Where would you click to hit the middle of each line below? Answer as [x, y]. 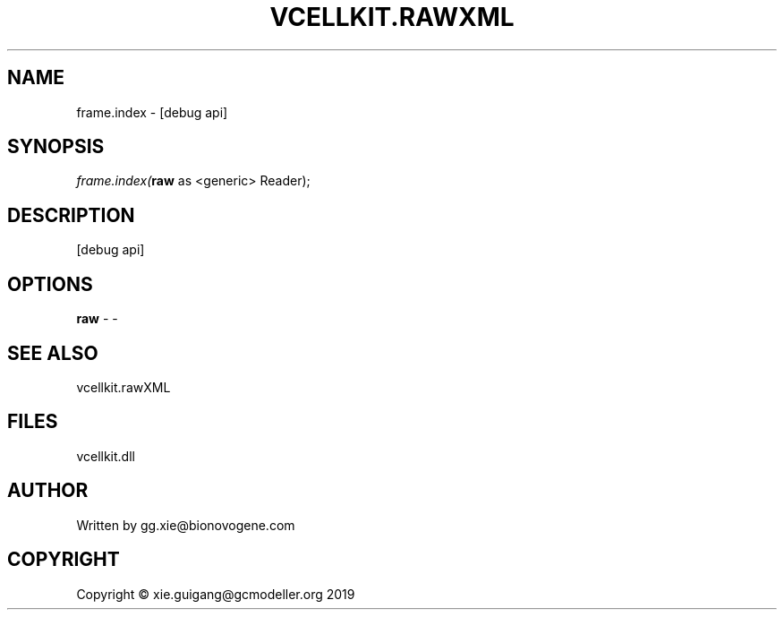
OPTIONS [50, 284]
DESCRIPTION [71, 215]
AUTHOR [48, 491]
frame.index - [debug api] [152, 112]
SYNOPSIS [56, 147]
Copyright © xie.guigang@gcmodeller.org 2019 [216, 594]
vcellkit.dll [106, 456]
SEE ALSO [53, 353]
